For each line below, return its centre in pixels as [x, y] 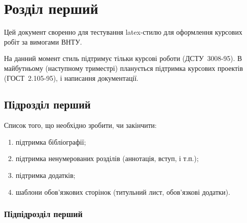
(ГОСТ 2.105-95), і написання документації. [71, 78]
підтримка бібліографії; [51, 141]
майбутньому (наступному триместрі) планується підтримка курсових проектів [123, 68]
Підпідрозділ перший [43, 214]
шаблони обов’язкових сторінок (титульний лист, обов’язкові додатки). [123, 192]
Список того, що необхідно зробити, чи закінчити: [81, 125]
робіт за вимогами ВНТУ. [43, 41]
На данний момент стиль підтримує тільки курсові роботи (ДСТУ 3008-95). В [123, 58]
